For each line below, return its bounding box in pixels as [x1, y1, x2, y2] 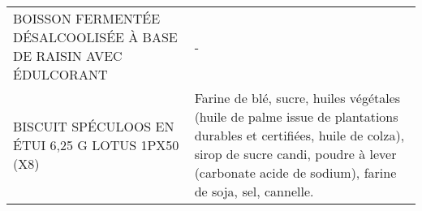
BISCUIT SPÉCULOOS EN [13, 116, 174, 136]
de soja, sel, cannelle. [194, 182, 314, 200]
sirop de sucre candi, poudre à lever [194, 144, 397, 163]
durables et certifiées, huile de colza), [194, 126, 405, 144]
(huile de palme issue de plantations [194, 107, 398, 126]
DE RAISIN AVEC [13, 46, 123, 65]
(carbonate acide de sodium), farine [194, 163, 397, 182]
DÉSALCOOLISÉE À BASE [13, 28, 178, 46]
